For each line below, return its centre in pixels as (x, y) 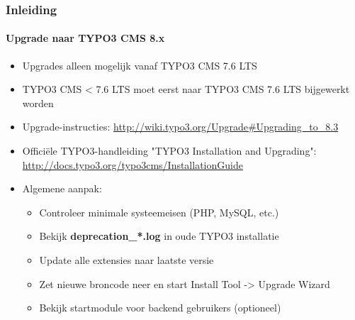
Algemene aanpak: (62, 188)
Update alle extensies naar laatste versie (126, 259)
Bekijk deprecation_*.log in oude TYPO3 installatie (159, 236)
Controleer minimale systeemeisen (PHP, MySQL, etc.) (159, 212)
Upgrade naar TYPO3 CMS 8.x (85, 38)
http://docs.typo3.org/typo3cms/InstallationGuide (133, 164)
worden (38, 103)
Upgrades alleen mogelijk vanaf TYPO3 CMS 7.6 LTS (140, 65)
